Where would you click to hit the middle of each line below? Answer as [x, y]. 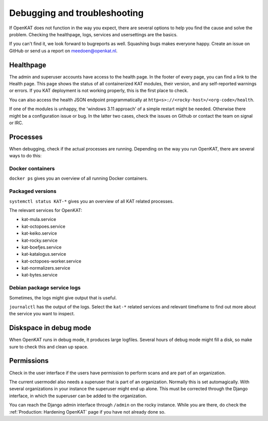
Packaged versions [33, 191]
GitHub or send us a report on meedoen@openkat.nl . [63, 51]
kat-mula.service [39, 219]
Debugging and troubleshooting [76, 13]
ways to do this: [25, 156]
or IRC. [16, 123]
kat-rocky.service [40, 240]
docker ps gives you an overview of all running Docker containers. [79, 178]
